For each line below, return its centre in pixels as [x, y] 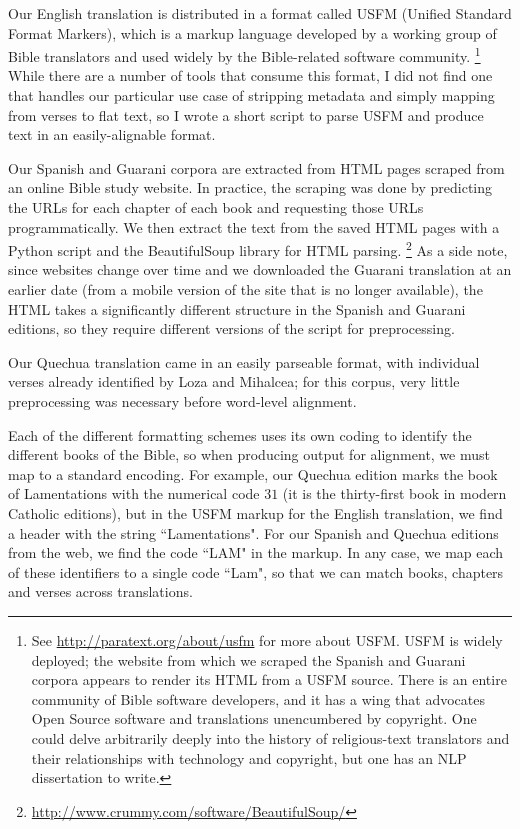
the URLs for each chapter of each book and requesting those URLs [216, 207]
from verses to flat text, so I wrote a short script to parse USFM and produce [246, 114]
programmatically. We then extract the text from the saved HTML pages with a [254, 226]
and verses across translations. [100, 591]
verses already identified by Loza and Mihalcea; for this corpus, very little [234, 381]
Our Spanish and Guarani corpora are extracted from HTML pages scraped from [256, 167]
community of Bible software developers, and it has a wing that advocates [258, 698]
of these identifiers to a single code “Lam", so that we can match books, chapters [256, 571]
